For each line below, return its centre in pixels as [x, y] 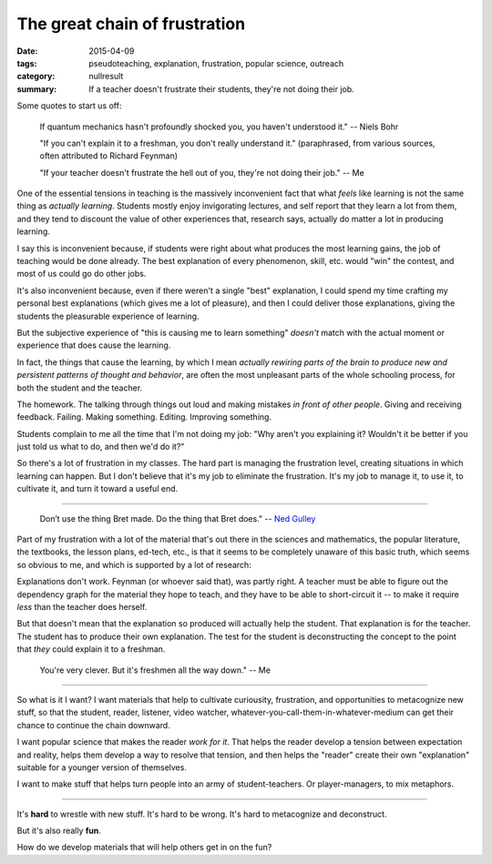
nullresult [106, 76]
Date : [27, 51]
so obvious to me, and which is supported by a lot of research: [134, 564]
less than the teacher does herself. [82, 607]
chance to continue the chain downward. [93, 725]
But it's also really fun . [59, 831]
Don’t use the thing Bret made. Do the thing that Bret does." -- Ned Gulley [178, 518]
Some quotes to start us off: [69, 106]
